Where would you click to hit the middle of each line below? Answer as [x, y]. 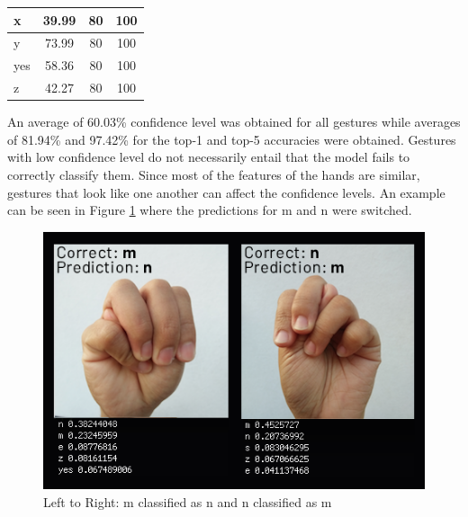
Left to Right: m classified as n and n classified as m [188, 501]
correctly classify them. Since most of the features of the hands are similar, [214, 174]
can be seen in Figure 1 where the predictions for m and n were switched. [210, 210]
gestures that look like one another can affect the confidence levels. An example [226, 192]
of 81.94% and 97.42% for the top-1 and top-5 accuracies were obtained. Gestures [232, 139]
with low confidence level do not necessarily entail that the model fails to [209, 157]
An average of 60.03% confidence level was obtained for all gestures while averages [234, 122]
